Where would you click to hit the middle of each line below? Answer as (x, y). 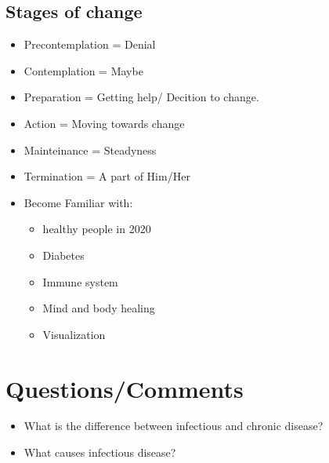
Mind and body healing (99, 308)
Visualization (74, 334)
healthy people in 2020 (97, 229)
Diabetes (63, 255)
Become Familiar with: (78, 202)
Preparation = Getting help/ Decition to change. (141, 97)
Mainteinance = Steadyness (90, 149)
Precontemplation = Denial (90, 44)
